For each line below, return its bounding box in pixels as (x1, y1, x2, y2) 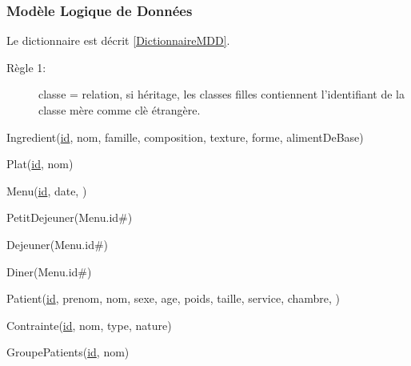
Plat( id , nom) (6, 155, 74, 172)
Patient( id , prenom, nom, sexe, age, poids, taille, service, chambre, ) (6, 290, 341, 307)
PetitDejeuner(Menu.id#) (6, 209, 133, 226)
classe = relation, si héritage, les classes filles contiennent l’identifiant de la (38, 86, 405, 103)
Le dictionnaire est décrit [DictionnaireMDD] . (6, 32, 230, 49)
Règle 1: (6, 58, 46, 75)
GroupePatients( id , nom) (6, 344, 130, 360)
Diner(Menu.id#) (6, 263, 92, 280)
